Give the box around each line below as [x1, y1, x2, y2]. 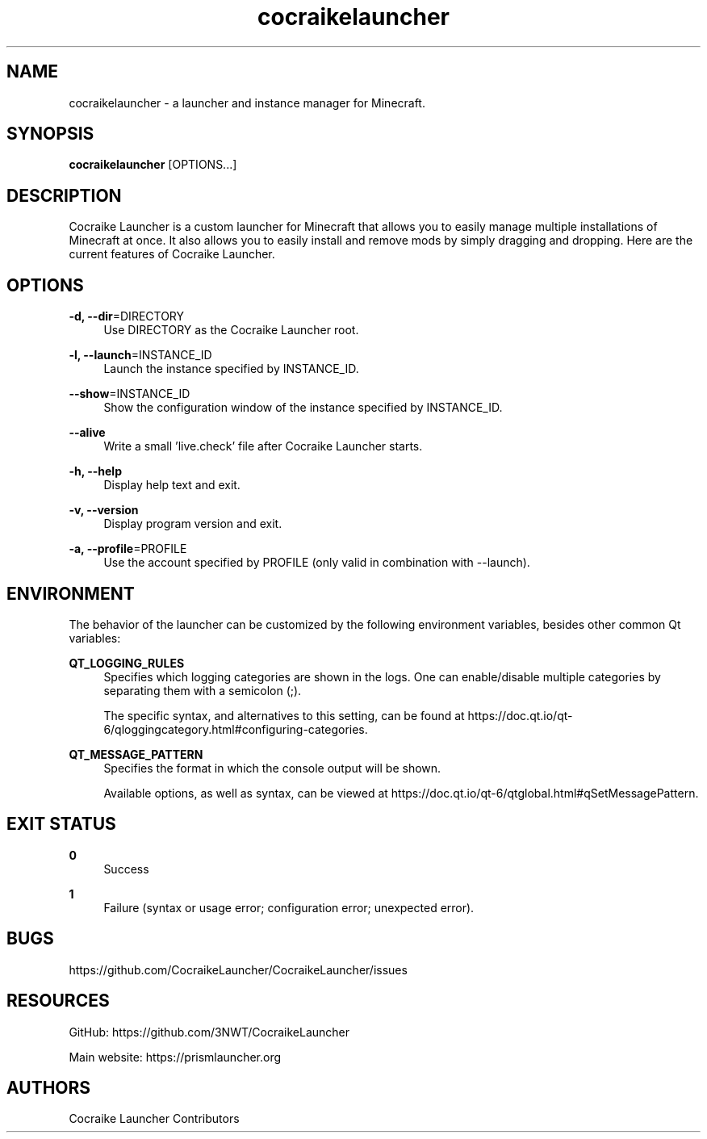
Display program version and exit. [103, 517, 282, 531]
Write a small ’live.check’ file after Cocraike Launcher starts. [103, 439, 423, 454]
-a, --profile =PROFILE [69, 542, 187, 556]
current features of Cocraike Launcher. [69, 247, 275, 262]
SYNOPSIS [6, 124, 94, 144]
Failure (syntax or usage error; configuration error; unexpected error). [103, 900, 475, 915]
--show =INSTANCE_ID [69, 387, 190, 401]
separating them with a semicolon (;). [103, 683, 302, 697]
